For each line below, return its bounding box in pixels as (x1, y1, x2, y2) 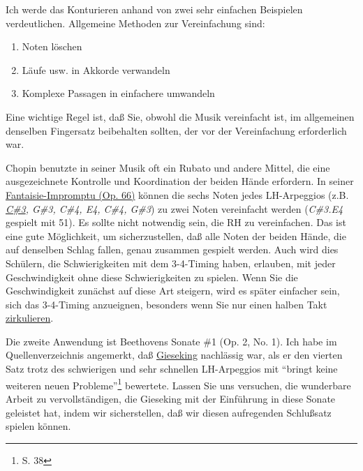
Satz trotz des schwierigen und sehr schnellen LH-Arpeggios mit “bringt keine (6, 361, 338, 376)
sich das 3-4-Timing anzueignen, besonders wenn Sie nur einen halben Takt (6, 297, 327, 311)
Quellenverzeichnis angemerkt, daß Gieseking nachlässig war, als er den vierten (6, 347, 343, 362)
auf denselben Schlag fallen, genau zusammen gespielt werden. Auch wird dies (6, 242, 339, 257)
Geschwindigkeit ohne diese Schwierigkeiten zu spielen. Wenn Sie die (6, 269, 298, 284)
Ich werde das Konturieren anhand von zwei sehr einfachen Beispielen (6, 2, 303, 16)
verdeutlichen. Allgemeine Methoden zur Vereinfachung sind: (6, 15, 265, 30)
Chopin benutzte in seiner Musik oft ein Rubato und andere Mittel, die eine (6, 160, 330, 174)
